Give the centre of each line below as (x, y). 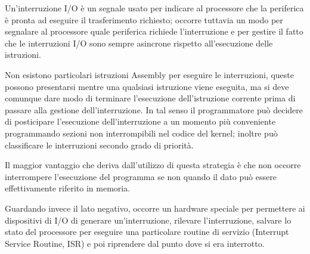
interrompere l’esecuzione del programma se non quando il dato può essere (141, 176)
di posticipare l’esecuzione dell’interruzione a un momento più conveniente (140, 121)
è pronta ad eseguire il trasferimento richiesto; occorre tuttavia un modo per (144, 19)
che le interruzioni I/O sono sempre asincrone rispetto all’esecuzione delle (139, 43)
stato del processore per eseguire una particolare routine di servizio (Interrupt (147, 232)
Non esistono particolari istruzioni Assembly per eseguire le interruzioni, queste (149, 74)
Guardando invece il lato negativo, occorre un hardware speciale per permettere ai (155, 208)
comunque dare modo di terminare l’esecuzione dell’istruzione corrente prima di (150, 98)
